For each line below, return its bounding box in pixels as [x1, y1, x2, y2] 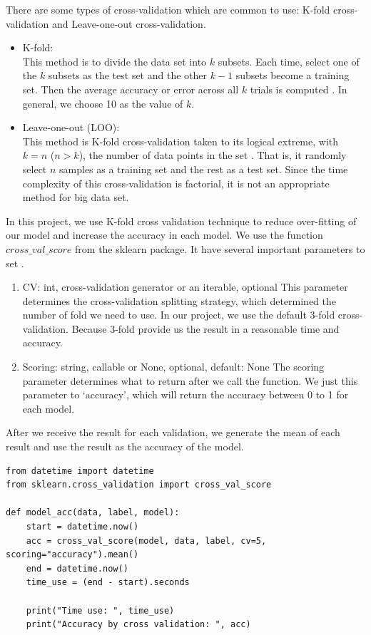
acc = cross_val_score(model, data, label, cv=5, [26, 535, 267, 546]
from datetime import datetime [6, 465, 154, 476]
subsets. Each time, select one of [218, 53, 360, 68]
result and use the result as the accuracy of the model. [6, 439, 244, 454]
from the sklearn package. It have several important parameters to [75, 241, 365, 256]
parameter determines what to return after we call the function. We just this [22, 373, 358, 388]
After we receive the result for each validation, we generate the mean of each [6, 425, 340, 440]
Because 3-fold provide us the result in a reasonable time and [71, 321, 340, 336]
